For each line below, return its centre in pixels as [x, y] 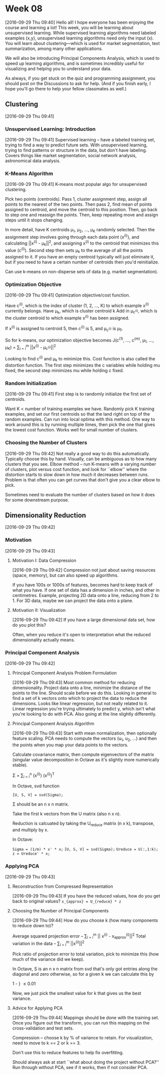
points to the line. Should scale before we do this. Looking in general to [84, 693]
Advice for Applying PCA [37, 1008]
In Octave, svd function [36, 786]
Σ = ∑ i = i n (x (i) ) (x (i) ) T [33, 775]
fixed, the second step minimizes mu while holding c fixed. [65, 370]
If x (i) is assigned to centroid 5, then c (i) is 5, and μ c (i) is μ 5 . [64, 329]
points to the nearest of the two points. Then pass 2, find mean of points [79, 204]
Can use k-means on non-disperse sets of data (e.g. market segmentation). [82, 271]
